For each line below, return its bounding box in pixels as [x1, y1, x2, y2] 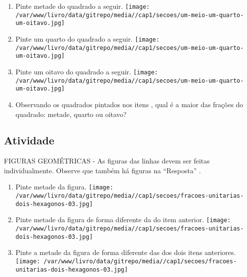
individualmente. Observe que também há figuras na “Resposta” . [4, 165, 201, 175]
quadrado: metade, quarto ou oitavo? [15, 109, 127, 119]
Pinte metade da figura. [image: [15, 182, 114, 192]
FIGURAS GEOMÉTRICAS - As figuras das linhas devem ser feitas [4, 156, 210, 166]
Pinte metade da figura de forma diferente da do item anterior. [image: [15, 214, 231, 225]
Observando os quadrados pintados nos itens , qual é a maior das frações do [15, 99, 244, 109]
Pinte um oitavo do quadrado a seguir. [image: [15, 66, 158, 76]
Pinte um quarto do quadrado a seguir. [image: [15, 33, 160, 44]
